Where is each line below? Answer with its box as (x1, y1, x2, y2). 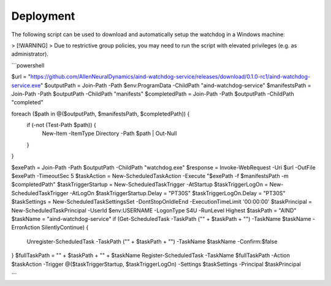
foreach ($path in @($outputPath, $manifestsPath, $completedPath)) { (11, 110, 190, 117)
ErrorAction (11, 224, 40, 231)
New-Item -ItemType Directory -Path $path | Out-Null (42, 129, 177, 137)
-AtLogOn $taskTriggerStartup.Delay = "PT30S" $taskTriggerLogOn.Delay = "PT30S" (69, 189, 286, 196)
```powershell (11, 61, 45, 69)
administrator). (11, 50, 49, 58)
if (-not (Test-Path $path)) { (26, 122, 96, 129)
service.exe (11, 82, 41, 89)
